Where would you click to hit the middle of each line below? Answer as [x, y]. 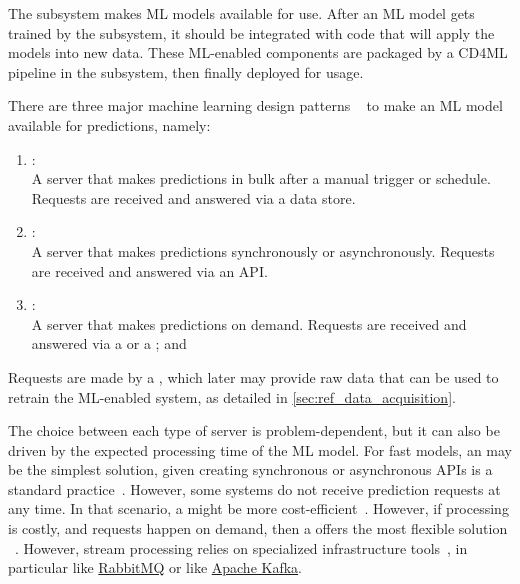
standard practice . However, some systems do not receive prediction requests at [254, 488]
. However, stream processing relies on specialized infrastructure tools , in [241, 547]
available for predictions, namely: [109, 124]
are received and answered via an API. [149, 270]
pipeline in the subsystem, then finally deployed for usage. [186, 71]
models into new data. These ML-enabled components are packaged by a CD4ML [258, 52]
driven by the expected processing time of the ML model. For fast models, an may [260, 449]
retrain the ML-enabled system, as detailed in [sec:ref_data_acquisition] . [232, 396]
